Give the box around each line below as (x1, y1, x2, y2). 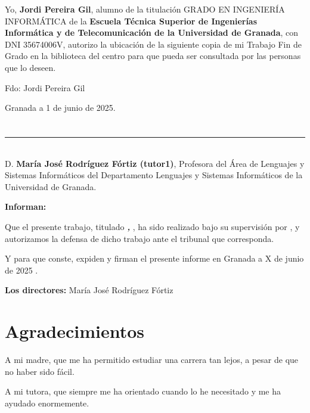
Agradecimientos (5, 319, 145, 343)
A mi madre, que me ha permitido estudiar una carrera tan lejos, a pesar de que (5, 353, 299, 365)
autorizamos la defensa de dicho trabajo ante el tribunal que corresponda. (5, 232, 274, 244)
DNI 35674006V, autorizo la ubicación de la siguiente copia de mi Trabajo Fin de (5, 38, 302, 50)
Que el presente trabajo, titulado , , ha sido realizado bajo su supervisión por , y (5, 220, 300, 232)
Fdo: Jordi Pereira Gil (5, 81, 85, 94)
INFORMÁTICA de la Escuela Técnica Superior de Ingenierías (5, 14, 258, 27)
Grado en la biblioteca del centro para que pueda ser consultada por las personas (5, 49, 301, 62)
